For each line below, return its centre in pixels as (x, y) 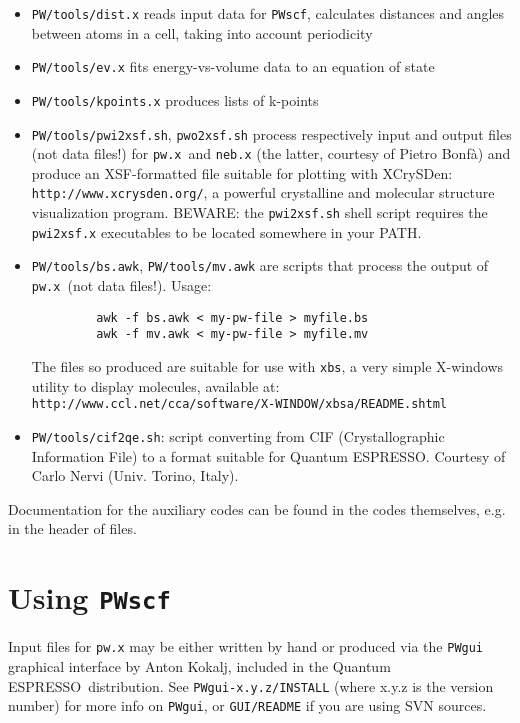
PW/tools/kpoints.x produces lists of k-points (175, 99)
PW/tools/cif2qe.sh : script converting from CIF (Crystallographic (238, 435)
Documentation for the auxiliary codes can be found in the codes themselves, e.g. (257, 508)
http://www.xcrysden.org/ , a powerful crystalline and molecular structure (263, 192)
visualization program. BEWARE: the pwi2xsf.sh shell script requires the (259, 212)
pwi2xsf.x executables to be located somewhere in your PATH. (226, 231)
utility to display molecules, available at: (155, 385)
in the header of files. (72, 528)
